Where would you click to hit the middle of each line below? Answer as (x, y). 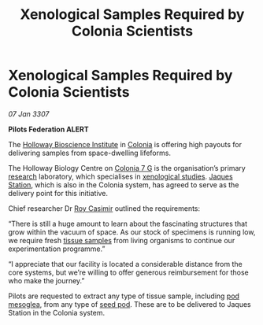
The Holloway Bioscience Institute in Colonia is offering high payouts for (125, 144)
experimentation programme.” (57, 249)
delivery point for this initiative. (58, 193)
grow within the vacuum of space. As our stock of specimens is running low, (132, 232)
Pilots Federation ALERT (48, 129)
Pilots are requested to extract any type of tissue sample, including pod (124, 296)
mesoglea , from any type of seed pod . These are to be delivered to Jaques (130, 304)
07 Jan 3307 (29, 114)
